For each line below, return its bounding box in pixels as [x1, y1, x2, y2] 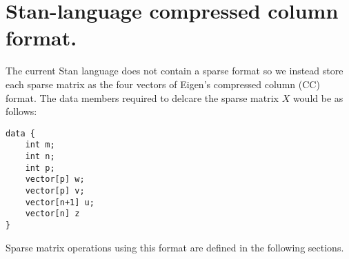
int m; [25, 140, 55, 150]
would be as [292, 90, 343, 105]
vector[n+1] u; [25, 197, 94, 207]
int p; [25, 163, 55, 173]
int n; [25, 152, 55, 161]
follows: [6, 104, 37, 118]
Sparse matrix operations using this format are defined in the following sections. [6, 240, 344, 254]
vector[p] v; [25, 185, 85, 196]
